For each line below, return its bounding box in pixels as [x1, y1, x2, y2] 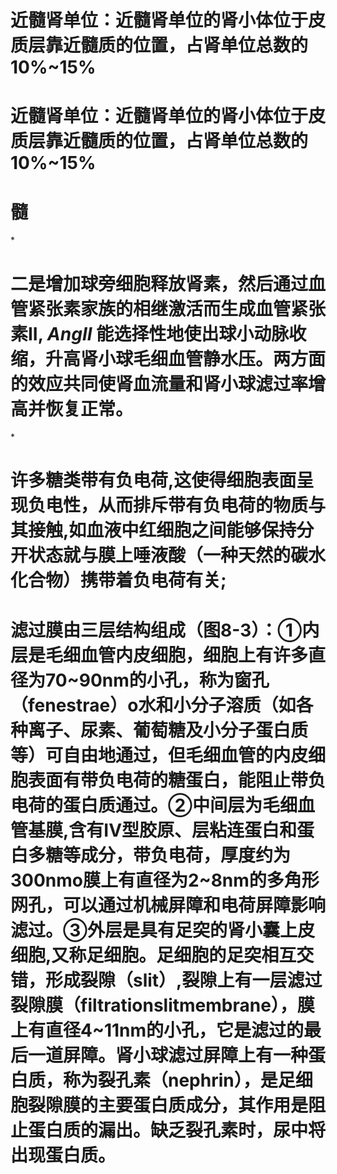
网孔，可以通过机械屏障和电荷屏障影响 [10, 894, 327, 916]
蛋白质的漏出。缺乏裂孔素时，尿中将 [28, 1119, 327, 1141]
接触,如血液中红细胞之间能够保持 [28, 519, 297, 542]
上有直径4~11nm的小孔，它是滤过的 [10, 1019, 305, 1041]
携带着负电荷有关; [80, 569, 227, 592]
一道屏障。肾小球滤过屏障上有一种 [28, 1044, 309, 1066]
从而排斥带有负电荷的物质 [98, 494, 309, 517]
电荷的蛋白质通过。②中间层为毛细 [10, 794, 298, 816]
